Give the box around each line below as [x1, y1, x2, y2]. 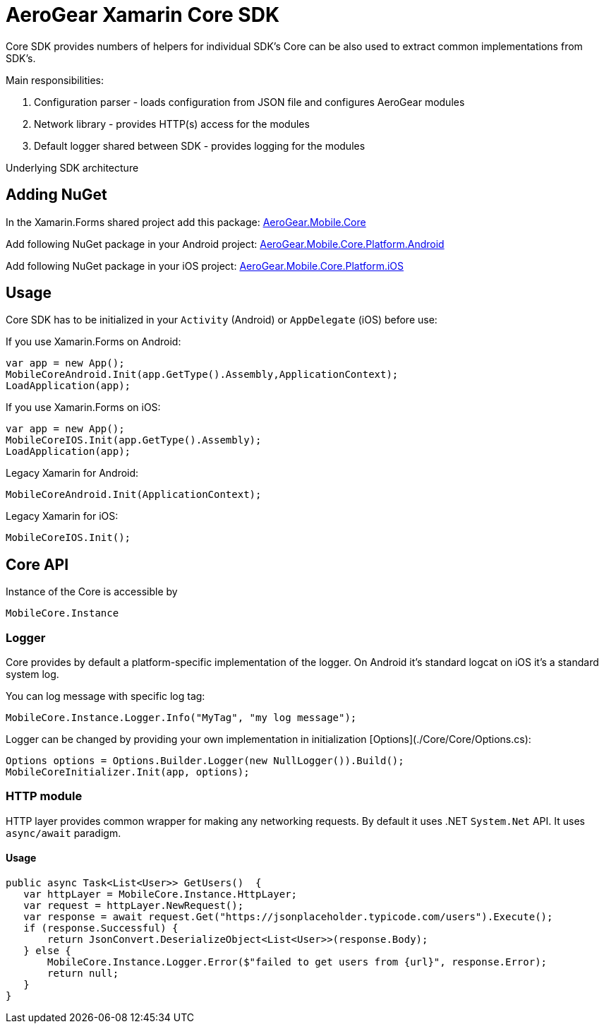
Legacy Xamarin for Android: [6, 467, 139, 480]
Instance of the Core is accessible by [6, 585, 178, 598]
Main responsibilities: [6, 73, 104, 86]
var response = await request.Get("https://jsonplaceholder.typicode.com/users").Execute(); [23, 911, 553, 922]
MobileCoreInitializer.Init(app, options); [6, 766, 250, 778]
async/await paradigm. [6, 826, 121, 839]
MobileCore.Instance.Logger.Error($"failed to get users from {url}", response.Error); [47, 956, 548, 968]
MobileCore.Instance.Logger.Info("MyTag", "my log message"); [6, 712, 357, 724]
